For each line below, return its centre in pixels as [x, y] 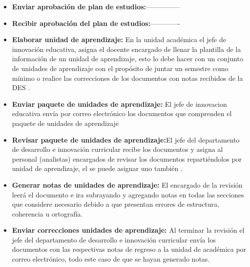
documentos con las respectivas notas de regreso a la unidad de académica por [129, 249]
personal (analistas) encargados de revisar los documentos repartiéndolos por [127, 158]
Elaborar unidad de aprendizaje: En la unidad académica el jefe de [119, 39]
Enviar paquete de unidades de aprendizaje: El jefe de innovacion [119, 104]
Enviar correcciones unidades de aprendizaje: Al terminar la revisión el [128, 230]
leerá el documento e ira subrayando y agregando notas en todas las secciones [128, 194]
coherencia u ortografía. [47, 213]
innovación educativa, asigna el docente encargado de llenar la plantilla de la [126, 49]
